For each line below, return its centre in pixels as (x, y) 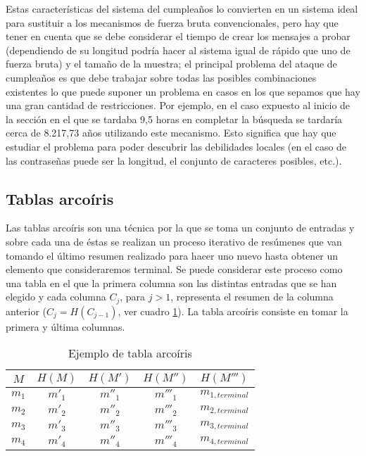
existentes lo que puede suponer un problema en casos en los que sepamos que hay (183, 91)
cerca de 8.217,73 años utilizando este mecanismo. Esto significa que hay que (171, 133)
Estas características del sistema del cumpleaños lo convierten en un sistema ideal (182, 8)
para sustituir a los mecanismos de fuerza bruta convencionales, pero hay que (172, 22)
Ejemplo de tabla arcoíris (130, 353)
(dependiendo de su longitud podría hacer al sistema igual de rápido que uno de (178, 50)
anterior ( (26, 311)
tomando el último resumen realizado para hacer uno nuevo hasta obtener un (172, 255)
